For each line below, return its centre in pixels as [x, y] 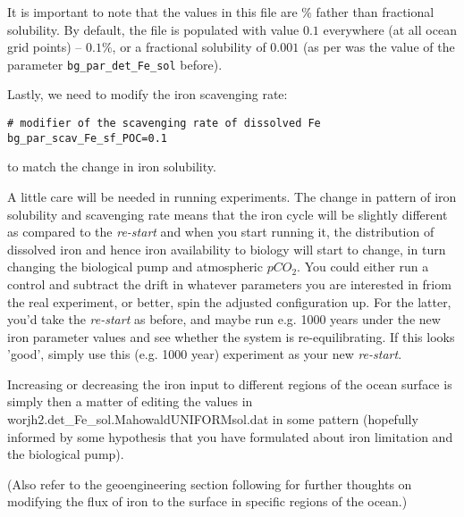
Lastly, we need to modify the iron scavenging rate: [148, 94]
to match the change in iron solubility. [112, 167]
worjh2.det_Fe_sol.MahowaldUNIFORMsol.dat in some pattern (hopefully [213, 419]
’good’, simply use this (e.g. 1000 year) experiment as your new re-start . [205, 354]
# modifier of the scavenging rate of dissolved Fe [164, 124]
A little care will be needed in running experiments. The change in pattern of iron [232, 196]
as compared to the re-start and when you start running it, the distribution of [221, 232]
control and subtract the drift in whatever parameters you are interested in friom [229, 284]
